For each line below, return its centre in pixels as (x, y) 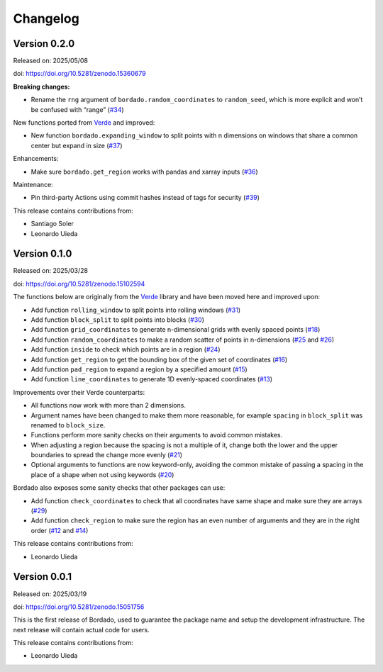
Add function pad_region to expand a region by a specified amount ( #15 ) (139, 369)
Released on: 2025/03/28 (51, 271)
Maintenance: (33, 184)
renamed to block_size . (68, 425)
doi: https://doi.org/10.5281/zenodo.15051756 (79, 607)
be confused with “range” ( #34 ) (77, 109)
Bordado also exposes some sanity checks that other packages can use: (119, 488)
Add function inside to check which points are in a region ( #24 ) (126, 349)
